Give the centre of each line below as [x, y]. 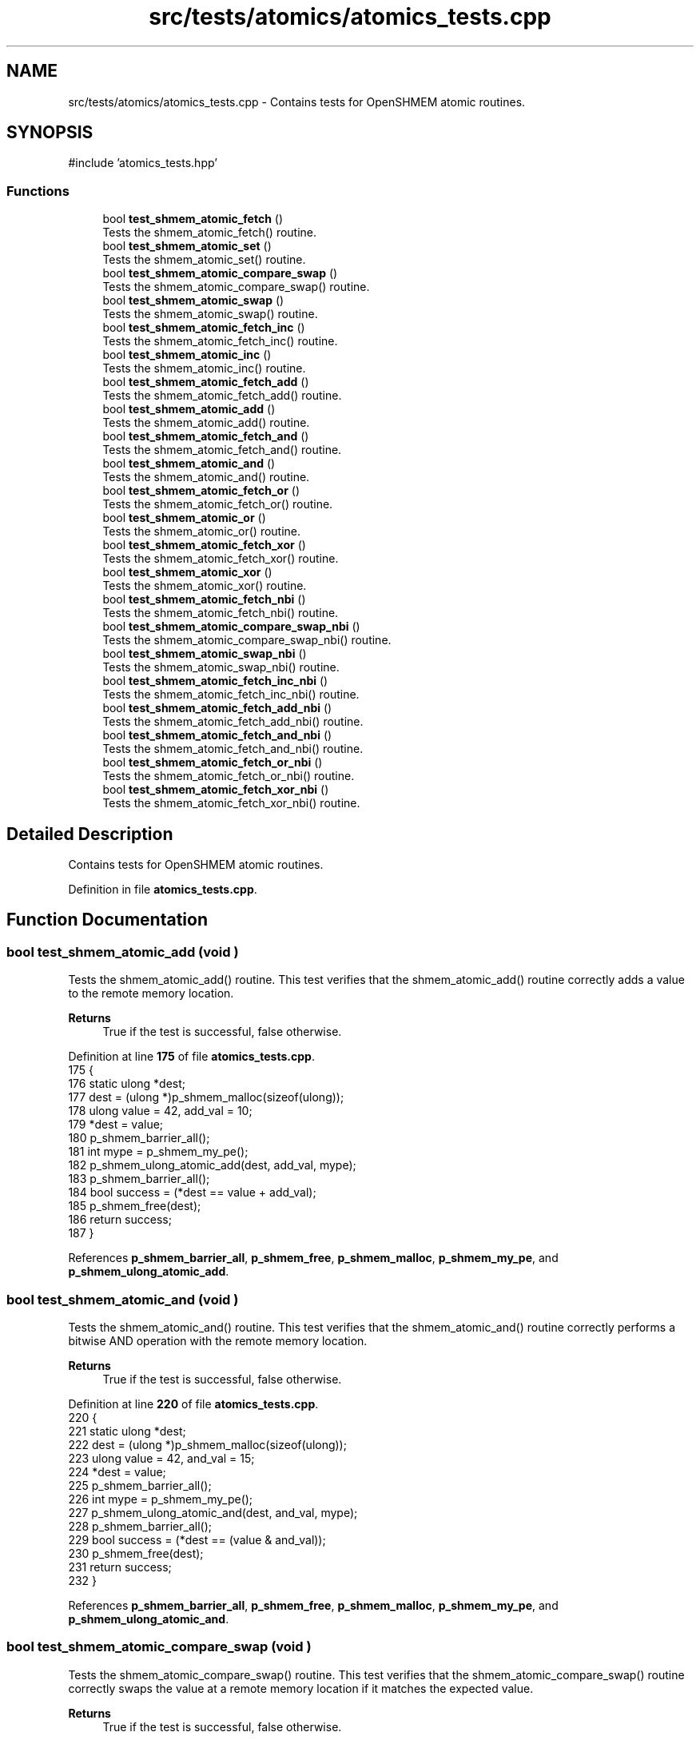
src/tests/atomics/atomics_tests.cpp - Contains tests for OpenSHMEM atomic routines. [297, 102]
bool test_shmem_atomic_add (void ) [123, 952]
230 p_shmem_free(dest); [136, 1553]
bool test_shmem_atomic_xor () [187, 572]
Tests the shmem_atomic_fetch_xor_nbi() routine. [231, 803]
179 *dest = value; [116, 1125]
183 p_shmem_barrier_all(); [139, 1179]
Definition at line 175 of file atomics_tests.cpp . [191, 1057]
